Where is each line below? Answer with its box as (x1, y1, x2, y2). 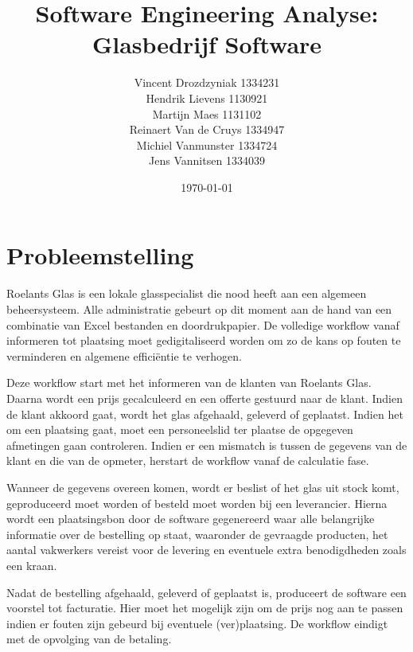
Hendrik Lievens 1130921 (146, 89, 268, 106)
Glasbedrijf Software (92, 28, 322, 61)
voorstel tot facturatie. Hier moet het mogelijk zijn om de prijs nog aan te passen (6, 599, 403, 616)
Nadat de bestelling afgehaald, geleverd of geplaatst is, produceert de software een (6, 584, 407, 600)
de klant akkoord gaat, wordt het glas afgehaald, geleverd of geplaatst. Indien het (6, 405, 403, 422)
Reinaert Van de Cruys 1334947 (129, 121, 285, 138)
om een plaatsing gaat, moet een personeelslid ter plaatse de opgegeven (6, 421, 353, 438)
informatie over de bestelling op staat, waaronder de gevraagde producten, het (6, 525, 388, 542)
